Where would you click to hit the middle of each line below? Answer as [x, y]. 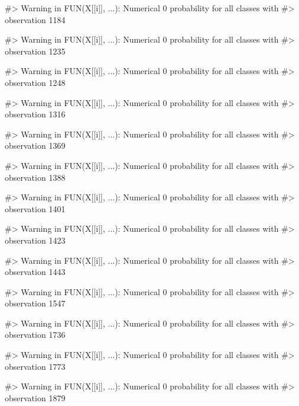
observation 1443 [35, 272]
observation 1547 [35, 303]
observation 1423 [35, 240]
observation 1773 [35, 366]
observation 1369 [35, 146]
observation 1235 [35, 51]
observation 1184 [35, 19]
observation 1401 [35, 208]
